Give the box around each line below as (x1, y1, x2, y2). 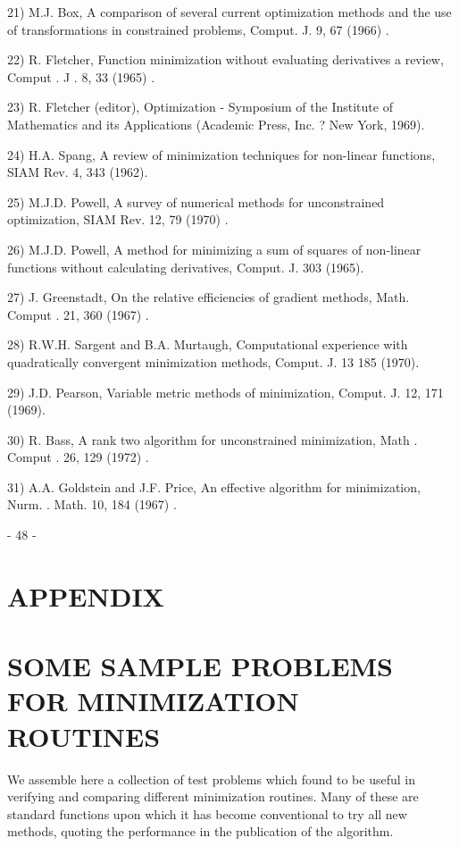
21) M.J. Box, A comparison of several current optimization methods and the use (7, 3, 452, 21)
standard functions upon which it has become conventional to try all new (7, 804, 407, 823)
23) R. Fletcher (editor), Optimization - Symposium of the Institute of (7, 97, 393, 116)
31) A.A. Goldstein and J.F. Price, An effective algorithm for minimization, (7, 477, 421, 496)
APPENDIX (7, 577, 164, 614)
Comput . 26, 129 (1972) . (7, 448, 149, 466)
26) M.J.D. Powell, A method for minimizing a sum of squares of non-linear (7, 239, 421, 258)
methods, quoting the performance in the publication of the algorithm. (7, 822, 394, 841)
